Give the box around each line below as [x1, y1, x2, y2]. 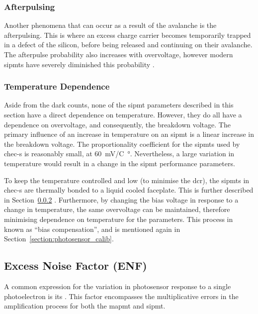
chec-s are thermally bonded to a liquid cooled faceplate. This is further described [4, 185, 254, 195]
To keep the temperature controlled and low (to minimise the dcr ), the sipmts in [4, 175, 250, 185]
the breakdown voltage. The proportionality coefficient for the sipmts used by [4, 138, 240, 149]
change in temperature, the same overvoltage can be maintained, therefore [4, 204, 230, 214]
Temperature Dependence [4, 80, 110, 93]
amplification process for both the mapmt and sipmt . [4, 301, 166, 311]
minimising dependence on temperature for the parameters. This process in [4, 213, 233, 224]
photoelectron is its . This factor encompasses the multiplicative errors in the [4, 291, 239, 301]
